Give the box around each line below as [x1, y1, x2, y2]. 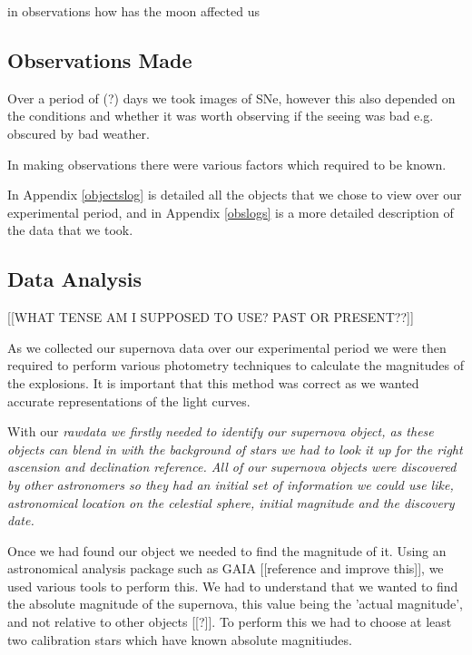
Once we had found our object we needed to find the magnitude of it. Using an [7, 541, 447, 560]
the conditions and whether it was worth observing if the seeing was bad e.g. [7, 106, 434, 125]
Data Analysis [7, 265, 143, 293]
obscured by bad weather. [7, 123, 150, 142]
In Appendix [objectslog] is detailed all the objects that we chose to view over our [7, 185, 462, 204]
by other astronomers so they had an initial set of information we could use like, [7, 474, 454, 494]
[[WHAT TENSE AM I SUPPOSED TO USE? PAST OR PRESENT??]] [7, 308, 414, 327]
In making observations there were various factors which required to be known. [7, 154, 447, 173]
